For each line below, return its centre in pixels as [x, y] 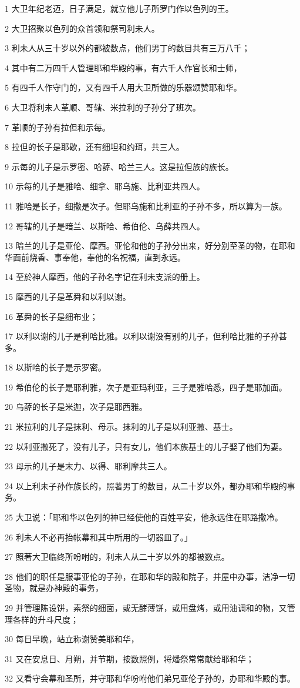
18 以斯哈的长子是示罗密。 [55, 367]
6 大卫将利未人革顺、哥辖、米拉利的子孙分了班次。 [103, 107]
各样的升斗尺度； [45, 619]
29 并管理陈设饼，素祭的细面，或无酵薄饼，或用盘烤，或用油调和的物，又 [146, 607]
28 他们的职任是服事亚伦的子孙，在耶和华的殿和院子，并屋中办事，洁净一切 [150, 576]
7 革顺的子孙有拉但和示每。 [58, 127]
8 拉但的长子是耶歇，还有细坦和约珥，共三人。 [95, 147]
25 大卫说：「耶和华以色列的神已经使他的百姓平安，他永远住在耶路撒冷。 [144, 517]
